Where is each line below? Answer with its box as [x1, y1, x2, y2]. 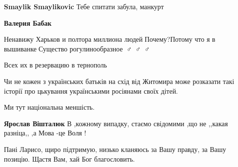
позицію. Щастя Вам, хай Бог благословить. [4, 153, 135, 164]
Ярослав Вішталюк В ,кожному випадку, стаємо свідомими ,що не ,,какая [4, 118, 228, 128]
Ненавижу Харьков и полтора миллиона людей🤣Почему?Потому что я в [4, 34, 216, 44]
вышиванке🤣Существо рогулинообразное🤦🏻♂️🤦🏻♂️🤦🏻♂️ [4, 43, 150, 53]
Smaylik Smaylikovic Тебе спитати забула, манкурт [4, 1, 164, 11]
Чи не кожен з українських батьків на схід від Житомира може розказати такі [4, 76, 235, 86]
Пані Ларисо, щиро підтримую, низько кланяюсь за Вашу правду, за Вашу [4, 144, 226, 154]
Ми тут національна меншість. [4, 102, 95, 112]
